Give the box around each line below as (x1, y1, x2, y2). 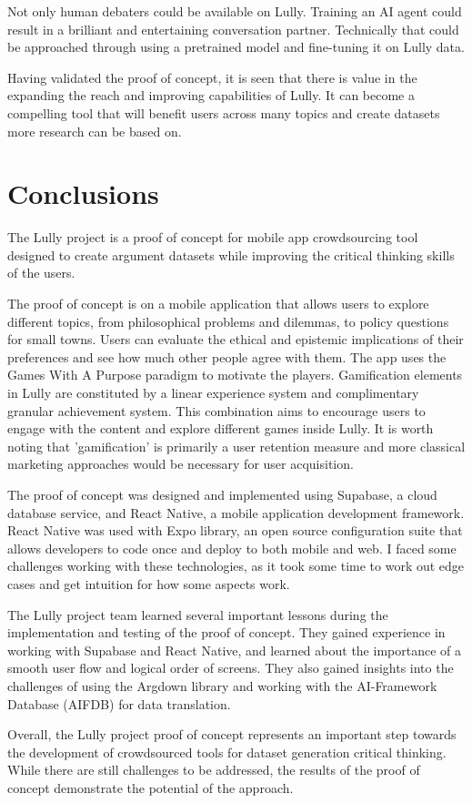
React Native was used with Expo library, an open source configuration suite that (7, 521, 463, 540)
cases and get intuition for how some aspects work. (7, 574, 290, 593)
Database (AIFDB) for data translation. (7, 694, 231, 713)
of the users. (7, 263, 75, 282)
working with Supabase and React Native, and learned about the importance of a (7, 640, 461, 659)
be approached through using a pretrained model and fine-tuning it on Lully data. (7, 37, 465, 56)
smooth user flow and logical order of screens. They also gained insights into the (7, 658, 454, 677)
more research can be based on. (7, 121, 182, 140)
